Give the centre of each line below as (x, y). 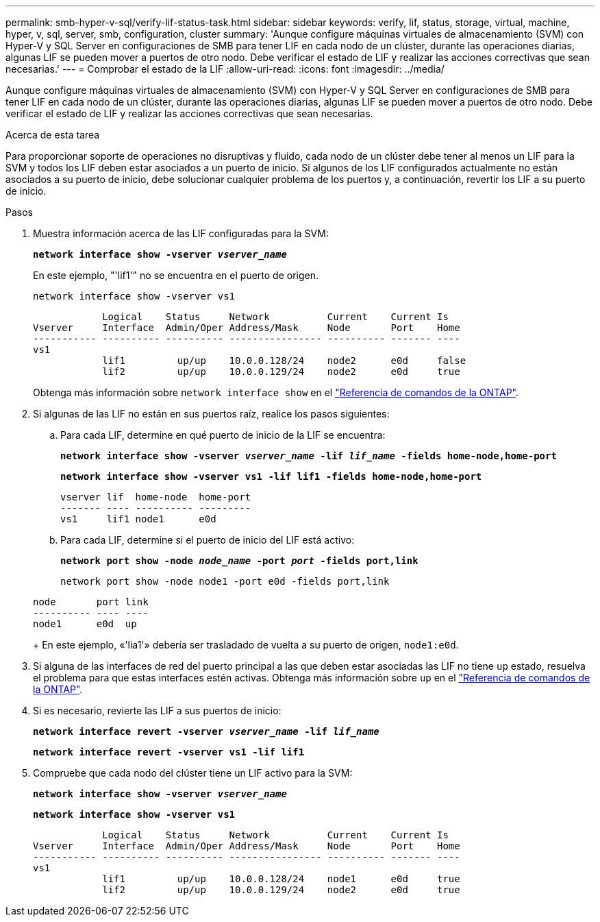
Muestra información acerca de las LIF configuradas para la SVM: (181, 233)
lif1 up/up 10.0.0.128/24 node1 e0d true (281, 879)
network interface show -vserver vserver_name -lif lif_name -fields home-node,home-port (309, 456)
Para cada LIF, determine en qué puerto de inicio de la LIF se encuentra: (223, 435)
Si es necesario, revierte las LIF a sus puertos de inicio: (157, 711)
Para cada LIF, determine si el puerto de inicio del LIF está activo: (208, 540)
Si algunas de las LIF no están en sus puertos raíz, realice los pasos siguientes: (211, 414)
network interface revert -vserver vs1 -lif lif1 (169, 752)
